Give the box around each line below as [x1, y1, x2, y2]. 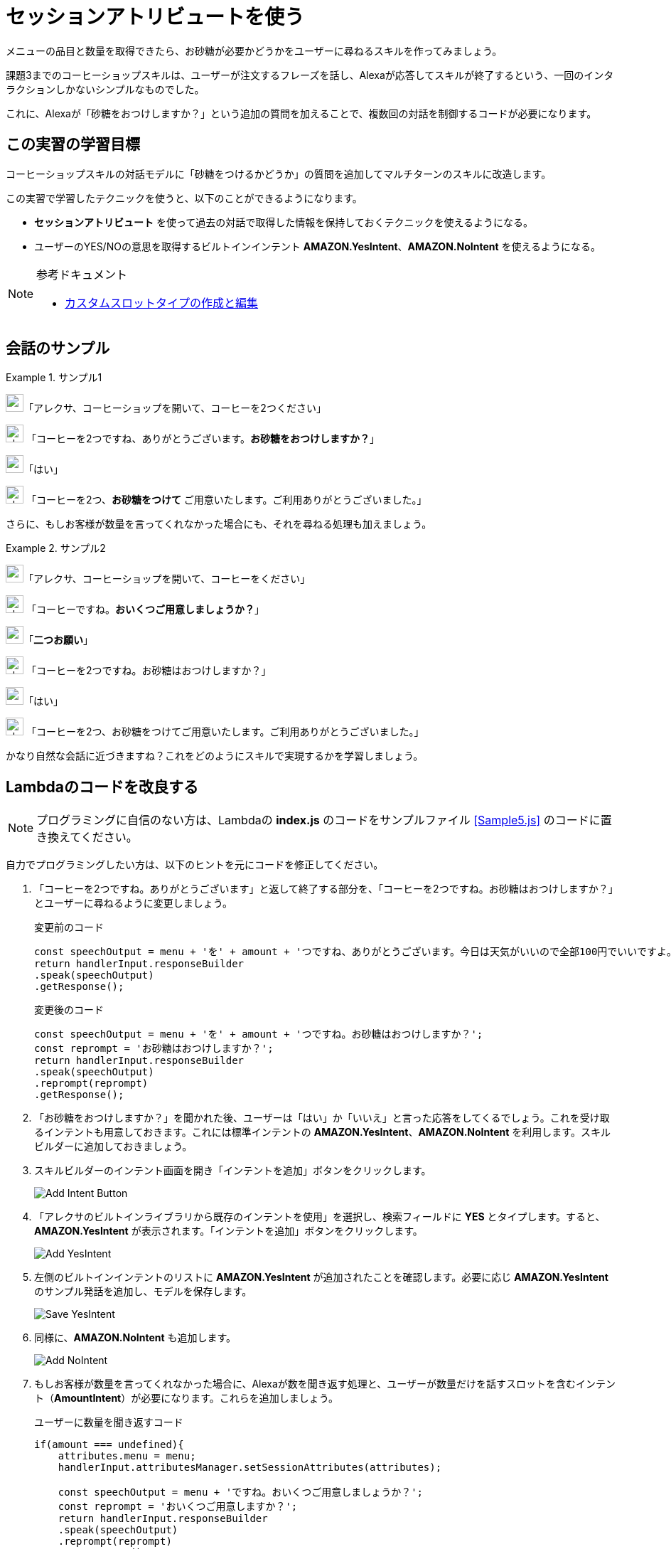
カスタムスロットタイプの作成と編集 [65, 295, 259, 310]
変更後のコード [34, 1004, 104, 1016]
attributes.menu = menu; [58, 1450, 196, 1462]
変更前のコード [34, 921, 104, 934]
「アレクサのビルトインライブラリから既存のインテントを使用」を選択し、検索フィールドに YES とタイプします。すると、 [34, 1210, 606, 1223]
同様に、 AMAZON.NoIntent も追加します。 [34, 1331, 237, 1344]
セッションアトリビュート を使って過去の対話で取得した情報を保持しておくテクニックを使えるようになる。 [34, 215, 533, 228]
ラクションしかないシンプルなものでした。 [6, 82, 205, 95]
